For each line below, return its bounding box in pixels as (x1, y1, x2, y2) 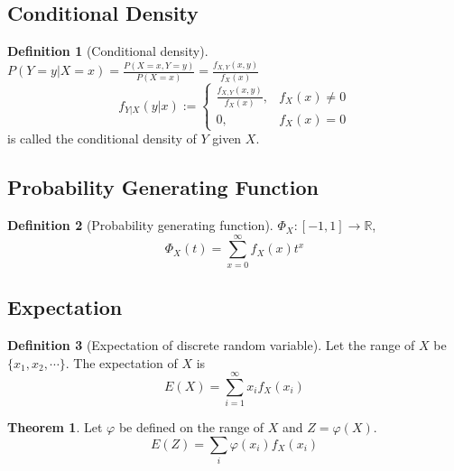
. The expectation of (65, 353, 178, 372)
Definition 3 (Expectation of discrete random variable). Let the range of (7, 336, 415, 355)
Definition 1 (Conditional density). (7, 42, 208, 60)
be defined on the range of (118, 418, 264, 437)
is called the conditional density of (7, 129, 197, 148)
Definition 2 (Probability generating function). (7, 216, 273, 235)
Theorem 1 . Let (7, 418, 103, 437)
